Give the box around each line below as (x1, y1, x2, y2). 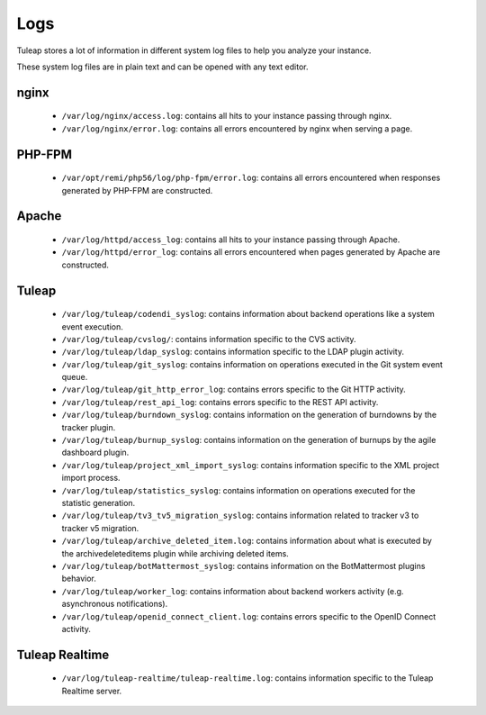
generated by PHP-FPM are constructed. (61, 185, 213, 195)
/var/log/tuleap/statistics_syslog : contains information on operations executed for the (61, 484, 416, 495)
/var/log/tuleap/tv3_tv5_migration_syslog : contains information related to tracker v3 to (61, 510, 419, 521)
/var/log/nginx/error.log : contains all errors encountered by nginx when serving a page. (61, 122, 413, 134)
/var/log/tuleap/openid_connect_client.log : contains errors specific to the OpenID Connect (61, 611, 436, 621)
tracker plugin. (61, 421, 116, 432)
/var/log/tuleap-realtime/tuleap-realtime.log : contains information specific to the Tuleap (61, 673, 434, 683)
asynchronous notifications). (61, 599, 168, 610)
